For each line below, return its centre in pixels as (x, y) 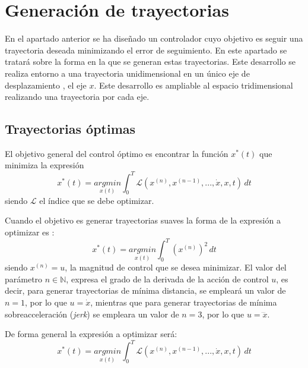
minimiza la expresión (45, 165)
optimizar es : (30, 232)
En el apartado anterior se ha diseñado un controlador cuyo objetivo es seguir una (154, 38)
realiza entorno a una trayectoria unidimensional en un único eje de (127, 73)
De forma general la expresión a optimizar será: (91, 334)
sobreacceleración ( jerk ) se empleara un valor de (92, 314)
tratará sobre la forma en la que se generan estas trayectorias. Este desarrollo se (150, 62)
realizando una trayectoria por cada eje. (77, 97)
